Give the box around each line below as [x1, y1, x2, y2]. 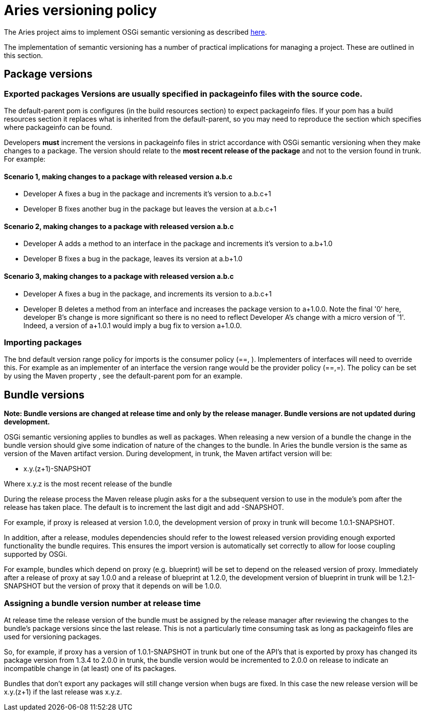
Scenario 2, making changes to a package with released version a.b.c [4, 222, 234, 231]
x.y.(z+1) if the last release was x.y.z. [4, 687, 122, 696]
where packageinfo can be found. [4, 123, 112, 131]
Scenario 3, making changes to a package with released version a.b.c [4, 272, 234, 281]
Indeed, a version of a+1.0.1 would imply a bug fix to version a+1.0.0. [23, 321, 242, 330]
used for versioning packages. [4, 632, 101, 641]
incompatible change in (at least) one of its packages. [4, 664, 177, 673]
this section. [4, 51, 43, 60]
